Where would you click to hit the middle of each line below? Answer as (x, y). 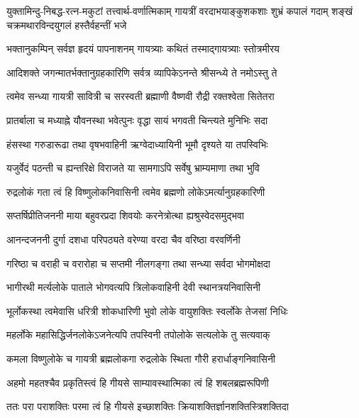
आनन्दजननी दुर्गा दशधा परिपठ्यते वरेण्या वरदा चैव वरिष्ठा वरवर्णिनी (123, 239)
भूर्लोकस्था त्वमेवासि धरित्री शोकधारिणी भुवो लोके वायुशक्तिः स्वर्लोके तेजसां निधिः (147, 310)
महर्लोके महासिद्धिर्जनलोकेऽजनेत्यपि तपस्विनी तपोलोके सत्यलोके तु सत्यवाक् (138, 335)
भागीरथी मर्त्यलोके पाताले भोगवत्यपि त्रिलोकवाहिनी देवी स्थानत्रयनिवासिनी (134, 287)
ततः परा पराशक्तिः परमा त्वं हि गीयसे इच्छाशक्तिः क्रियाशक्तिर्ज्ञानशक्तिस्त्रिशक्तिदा (148, 406)
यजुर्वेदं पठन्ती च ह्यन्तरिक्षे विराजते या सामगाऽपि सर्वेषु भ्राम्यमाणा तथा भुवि (133, 168)
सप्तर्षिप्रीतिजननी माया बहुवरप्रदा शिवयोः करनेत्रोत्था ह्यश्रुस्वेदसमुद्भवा (125, 215)
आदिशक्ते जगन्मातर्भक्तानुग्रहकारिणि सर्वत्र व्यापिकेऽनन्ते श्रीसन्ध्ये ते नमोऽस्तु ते (142, 72)
